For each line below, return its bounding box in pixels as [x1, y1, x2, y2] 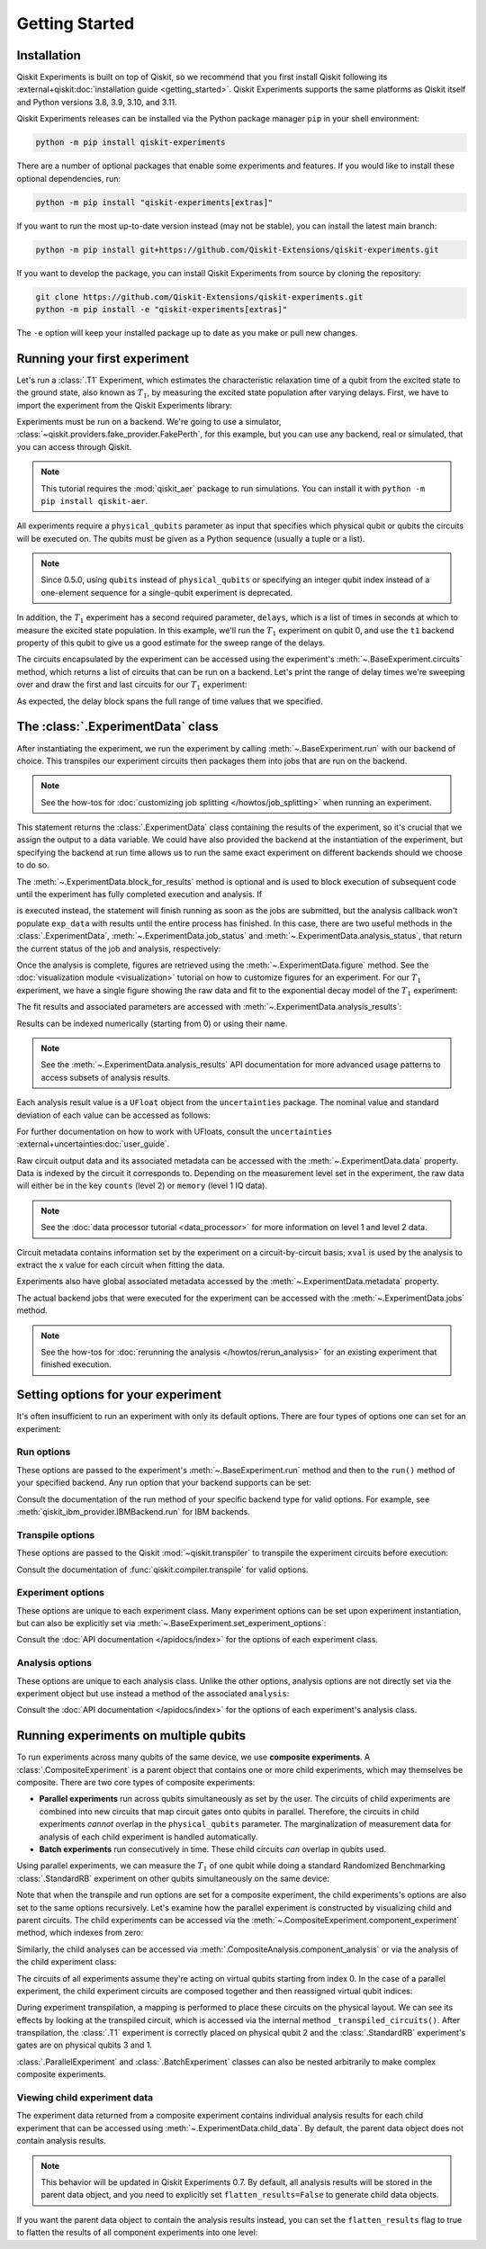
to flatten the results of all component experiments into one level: [16, 2227, 258, 2238]
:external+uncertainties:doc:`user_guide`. [16, 1138, 170, 1149]
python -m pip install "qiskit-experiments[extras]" [35, 197, 274, 207]
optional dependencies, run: [16, 173, 121, 184]
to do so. [16, 859, 49, 870]
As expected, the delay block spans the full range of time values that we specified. [16, 696, 323, 706]
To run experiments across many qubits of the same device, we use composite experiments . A [16, 1751, 371, 1763]
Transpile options [16, 1528, 95, 1541]
